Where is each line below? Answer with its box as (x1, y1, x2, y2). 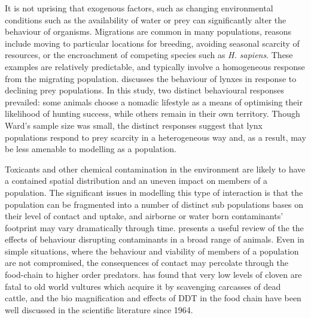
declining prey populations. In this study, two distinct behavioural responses (5, 84, 284, 96)
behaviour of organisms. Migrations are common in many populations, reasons (5, 25, 292, 38)
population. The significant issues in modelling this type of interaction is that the (5, 186, 303, 198)
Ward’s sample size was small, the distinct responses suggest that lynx (5, 119, 263, 131)
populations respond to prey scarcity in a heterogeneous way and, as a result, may (5, 131, 306, 143)
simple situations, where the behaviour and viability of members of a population (5, 244, 299, 257)
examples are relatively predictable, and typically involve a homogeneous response (5, 60, 305, 72)
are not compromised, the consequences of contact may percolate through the (5, 256, 289, 269)
